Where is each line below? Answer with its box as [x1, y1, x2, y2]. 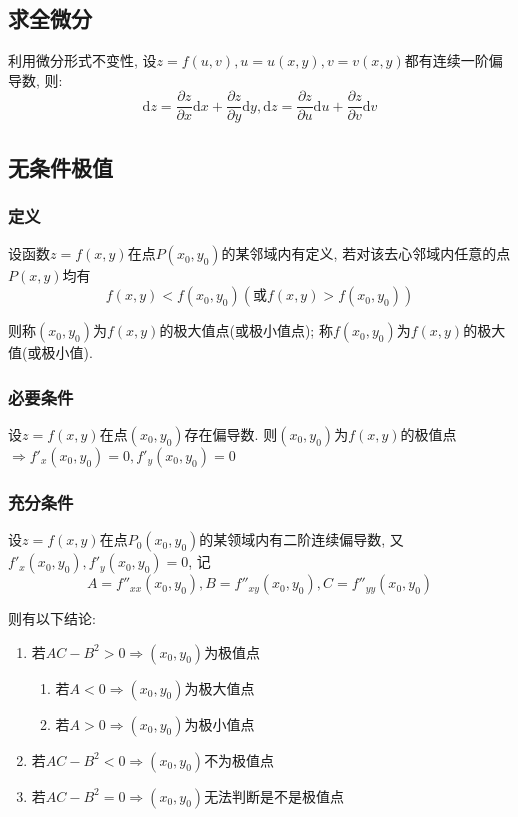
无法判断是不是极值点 [204, 785, 345, 806]
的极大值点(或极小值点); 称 [159, 320, 333, 341]
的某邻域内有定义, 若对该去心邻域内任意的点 [221, 243, 511, 264]
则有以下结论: [8, 608, 96, 629]
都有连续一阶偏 [404, 50, 503, 71]
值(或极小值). [8, 342, 93, 363]
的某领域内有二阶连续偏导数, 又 [199, 529, 404, 550]
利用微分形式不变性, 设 [8, 50, 157, 71]
